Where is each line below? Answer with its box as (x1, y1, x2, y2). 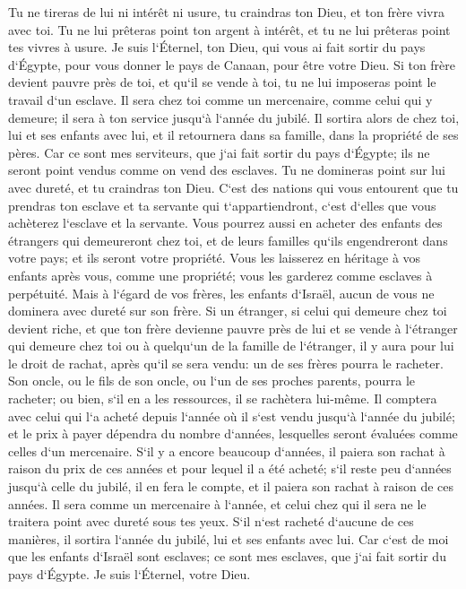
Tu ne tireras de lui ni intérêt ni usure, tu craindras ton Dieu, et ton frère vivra (8, 3, 444, 21)
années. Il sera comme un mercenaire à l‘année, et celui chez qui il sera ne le (8, 494, 427, 513)
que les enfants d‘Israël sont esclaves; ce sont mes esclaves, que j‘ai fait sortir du (8, 547, 446, 566)
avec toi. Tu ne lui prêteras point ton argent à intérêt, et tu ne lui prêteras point (8, 20, 451, 39)
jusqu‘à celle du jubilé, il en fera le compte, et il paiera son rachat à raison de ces (8, 477, 454, 496)
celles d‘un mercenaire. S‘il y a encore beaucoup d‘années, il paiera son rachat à (8, 441, 445, 460)
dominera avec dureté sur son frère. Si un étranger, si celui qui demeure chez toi (8, 301, 447, 320)
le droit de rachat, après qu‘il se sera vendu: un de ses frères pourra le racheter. (8, 353, 444, 372)
